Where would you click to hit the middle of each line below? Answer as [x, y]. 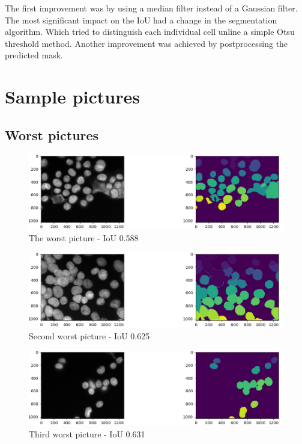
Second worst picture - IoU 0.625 [89, 336]
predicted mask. [34, 55]
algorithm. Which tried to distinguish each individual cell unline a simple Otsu [150, 32]
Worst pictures [52, 134]
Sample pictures [72, 97]
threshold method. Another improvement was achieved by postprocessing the [146, 43]
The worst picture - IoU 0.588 [84, 237]
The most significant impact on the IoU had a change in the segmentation [141, 20]
